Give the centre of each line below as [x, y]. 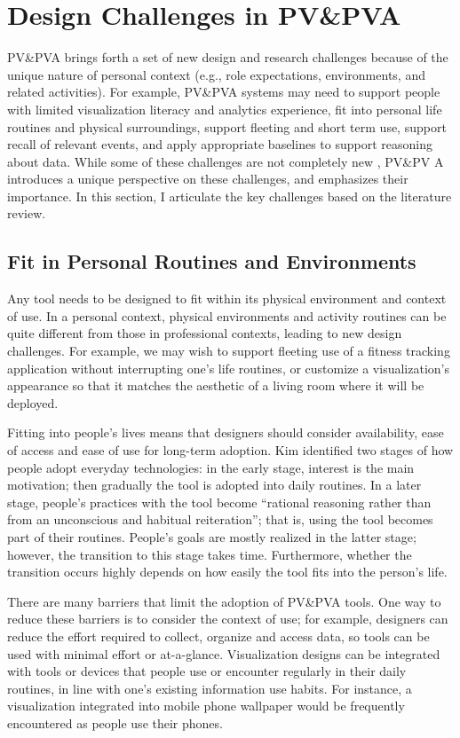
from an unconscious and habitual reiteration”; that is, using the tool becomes [220, 519]
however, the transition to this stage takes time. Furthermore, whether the [210, 554]
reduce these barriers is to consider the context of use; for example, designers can [228, 619]
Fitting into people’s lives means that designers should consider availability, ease [226, 432]
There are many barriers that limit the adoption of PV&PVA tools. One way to [224, 601]
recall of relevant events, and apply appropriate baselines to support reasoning [220, 144]
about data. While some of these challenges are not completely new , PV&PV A [226, 161]
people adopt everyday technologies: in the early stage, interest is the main [211, 467]
